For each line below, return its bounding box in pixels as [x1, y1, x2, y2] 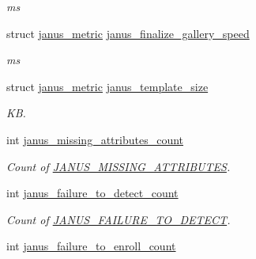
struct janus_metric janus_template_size [6, 78, 209, 94]
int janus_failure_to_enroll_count [6, 238, 176, 254]
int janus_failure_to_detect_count [6, 185, 179, 201]
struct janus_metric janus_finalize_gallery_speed [6, 25, 250, 41]
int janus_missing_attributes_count [6, 131, 183, 147]
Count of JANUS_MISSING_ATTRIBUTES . [6, 158, 231, 174]
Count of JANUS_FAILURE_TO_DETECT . [6, 211, 231, 227]
